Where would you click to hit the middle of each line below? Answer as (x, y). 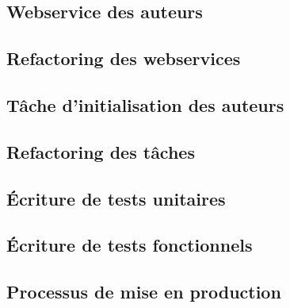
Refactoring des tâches (101, 151)
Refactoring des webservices (124, 58)
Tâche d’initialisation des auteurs (145, 104)
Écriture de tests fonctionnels (130, 245)
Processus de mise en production (144, 292)
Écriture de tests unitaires (116, 198)
